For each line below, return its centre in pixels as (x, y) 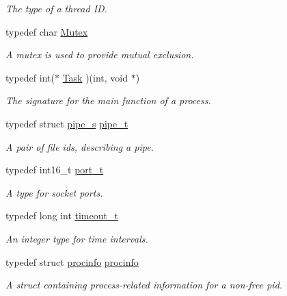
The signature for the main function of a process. (108, 100)
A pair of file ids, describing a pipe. (80, 146)
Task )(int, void (95, 77)
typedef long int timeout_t (62, 215)
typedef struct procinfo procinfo (72, 261)
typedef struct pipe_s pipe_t (67, 123)
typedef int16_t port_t (55, 170)
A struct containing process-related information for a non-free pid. (144, 285)
